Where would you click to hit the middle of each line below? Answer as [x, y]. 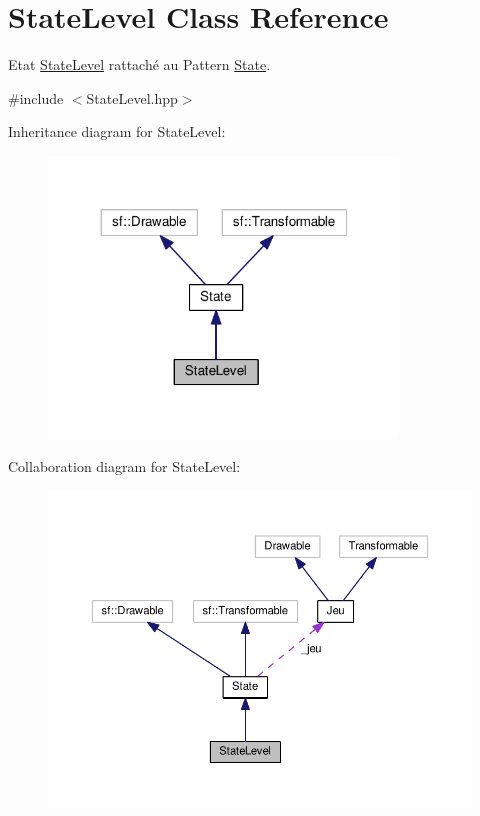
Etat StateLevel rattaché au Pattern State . [139, 64]
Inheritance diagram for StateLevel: [117, 131]
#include [36, 97]
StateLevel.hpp [132, 97]
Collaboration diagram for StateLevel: [124, 466]
